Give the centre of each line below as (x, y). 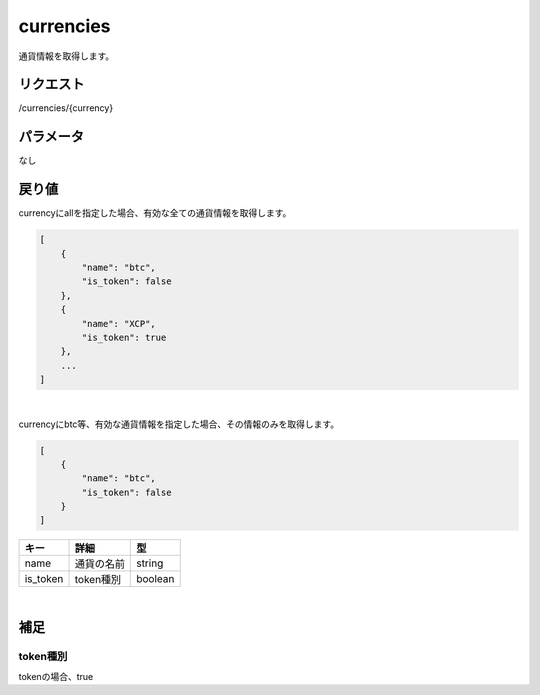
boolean (155, 579)
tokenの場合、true (56, 676)
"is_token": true (124, 337)
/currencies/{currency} (66, 108)
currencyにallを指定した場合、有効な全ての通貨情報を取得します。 (155, 213)
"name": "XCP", (119, 323)
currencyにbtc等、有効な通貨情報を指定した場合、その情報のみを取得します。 (179, 424)
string (150, 563)
